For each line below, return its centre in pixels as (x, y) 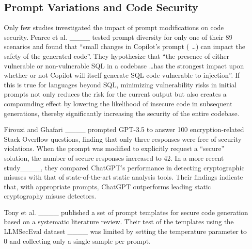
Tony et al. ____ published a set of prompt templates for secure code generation (126, 212)
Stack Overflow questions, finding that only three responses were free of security (123, 139)
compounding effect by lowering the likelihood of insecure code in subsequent (118, 103)
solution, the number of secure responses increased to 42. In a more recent (114, 158)
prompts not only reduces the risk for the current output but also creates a (115, 94)
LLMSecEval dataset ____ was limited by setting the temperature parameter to (126, 231)
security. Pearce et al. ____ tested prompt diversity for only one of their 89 (118, 37)
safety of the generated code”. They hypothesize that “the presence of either (117, 56)
